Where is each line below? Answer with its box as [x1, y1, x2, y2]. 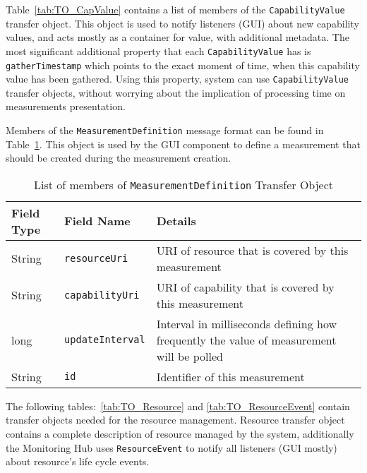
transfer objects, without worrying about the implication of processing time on [6, 85, 346, 100]
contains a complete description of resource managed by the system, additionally [6, 426, 354, 441]
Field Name [64, 212, 131, 229]
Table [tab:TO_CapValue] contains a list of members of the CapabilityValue [6, 2, 345, 16]
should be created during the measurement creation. [6, 150, 231, 165]
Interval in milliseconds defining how [156, 315, 337, 332]
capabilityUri [64, 289, 140, 301]
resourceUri [64, 252, 128, 264]
